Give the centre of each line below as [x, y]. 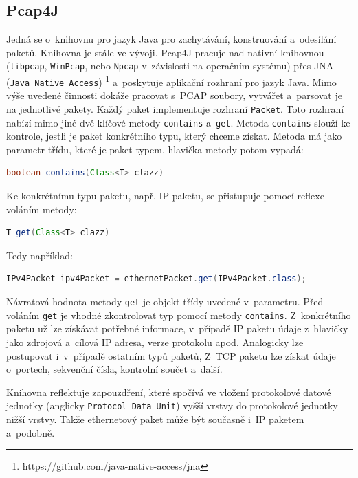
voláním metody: [42, 209]
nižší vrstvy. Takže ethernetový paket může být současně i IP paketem [155, 419]
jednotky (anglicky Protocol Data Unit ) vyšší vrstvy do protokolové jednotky [172, 405]
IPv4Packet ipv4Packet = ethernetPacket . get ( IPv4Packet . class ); [156, 279]
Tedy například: [40, 255]
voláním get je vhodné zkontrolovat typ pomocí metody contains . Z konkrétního [179, 315]
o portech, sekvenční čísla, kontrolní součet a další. [114, 369]
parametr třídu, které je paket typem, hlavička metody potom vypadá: [155, 149]
